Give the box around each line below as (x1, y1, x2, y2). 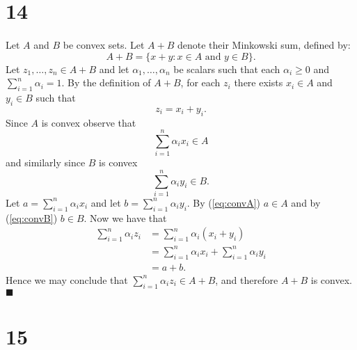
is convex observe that (41, 115, 136, 129)
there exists (234, 75, 283, 90)
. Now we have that (84, 210, 167, 225)
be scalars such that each (173, 61, 280, 76)
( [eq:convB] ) (6, 210, 58, 225)
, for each (180, 75, 221, 90)
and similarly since (6, 155, 86, 170)
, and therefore (215, 272, 278, 287)
